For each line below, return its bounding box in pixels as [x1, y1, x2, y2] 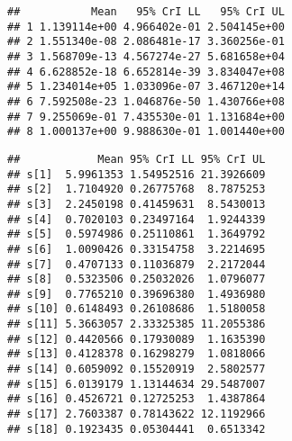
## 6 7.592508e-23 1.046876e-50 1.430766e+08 [7, 94, 285, 108]
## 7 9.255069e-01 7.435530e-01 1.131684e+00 [7, 110, 285, 123]
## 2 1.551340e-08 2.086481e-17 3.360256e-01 [7, 35, 285, 49]
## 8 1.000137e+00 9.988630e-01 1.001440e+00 [7, 125, 285, 139]
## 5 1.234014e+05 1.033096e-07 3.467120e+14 [7, 80, 285, 94]
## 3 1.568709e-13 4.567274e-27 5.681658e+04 [7, 49, 285, 63]
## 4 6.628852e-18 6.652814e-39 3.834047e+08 [7, 65, 285, 78]
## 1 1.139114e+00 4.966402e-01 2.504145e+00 [7, 20, 285, 33]
